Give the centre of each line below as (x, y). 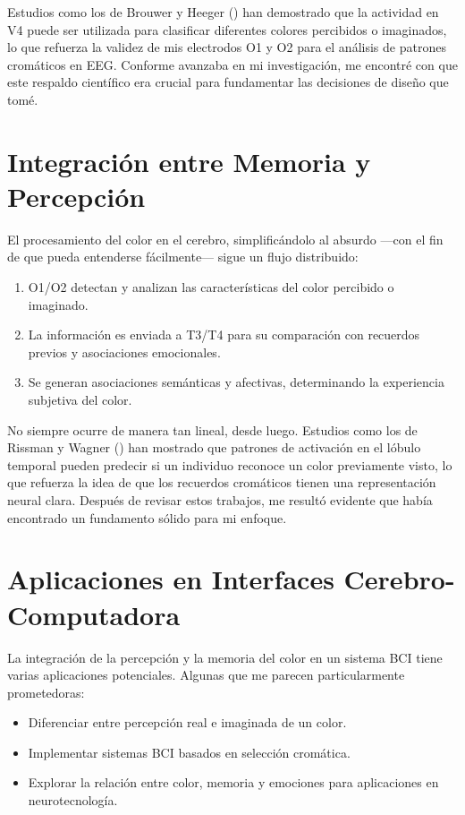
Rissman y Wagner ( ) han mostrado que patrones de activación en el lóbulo (214, 447)
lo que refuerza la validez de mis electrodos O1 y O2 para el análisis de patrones (227, 47)
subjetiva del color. (80, 400)
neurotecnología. (73, 800)
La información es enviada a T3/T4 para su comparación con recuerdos (224, 335)
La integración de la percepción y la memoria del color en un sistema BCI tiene (225, 657)
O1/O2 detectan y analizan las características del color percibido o (211, 287)
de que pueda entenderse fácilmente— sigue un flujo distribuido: (183, 257)
